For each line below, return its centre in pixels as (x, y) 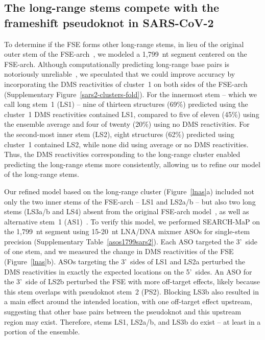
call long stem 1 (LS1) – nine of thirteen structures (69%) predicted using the (126, 104)
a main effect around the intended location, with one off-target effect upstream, (128, 301)
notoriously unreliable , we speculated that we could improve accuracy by (120, 74)
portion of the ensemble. (42, 332)
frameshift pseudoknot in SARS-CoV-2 (109, 22)
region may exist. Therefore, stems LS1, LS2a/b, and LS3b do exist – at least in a (132, 321)
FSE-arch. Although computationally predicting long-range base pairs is (117, 64)
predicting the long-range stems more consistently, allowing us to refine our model (132, 164)
